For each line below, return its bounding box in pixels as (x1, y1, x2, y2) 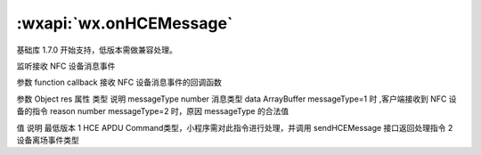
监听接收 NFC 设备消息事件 (16, 61, 116, 71)
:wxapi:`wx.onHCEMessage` (16, 13, 233, 33)
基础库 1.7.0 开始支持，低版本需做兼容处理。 (16, 45, 178, 55)
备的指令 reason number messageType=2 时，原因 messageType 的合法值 (16, 106, 289, 117)
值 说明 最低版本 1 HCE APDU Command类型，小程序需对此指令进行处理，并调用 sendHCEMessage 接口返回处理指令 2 (16, 122, 453, 133)
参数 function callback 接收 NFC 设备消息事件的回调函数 (16, 77, 223, 88)
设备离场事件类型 (16, 135, 79, 145)
